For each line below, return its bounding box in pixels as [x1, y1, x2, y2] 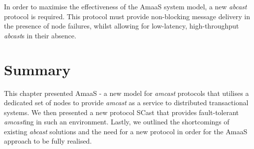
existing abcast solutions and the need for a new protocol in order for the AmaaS [4, 126, 248, 136]
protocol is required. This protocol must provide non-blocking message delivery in [4, 11, 250, 21]
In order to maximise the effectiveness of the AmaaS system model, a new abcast [4, 1, 247, 11]
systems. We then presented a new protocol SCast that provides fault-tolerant [4, 107, 239, 117]
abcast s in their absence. [4, 30, 76, 40]
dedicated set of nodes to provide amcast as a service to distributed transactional [4, 97, 249, 108]
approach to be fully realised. [4, 136, 92, 146]
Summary [4, 59, 71, 79]
